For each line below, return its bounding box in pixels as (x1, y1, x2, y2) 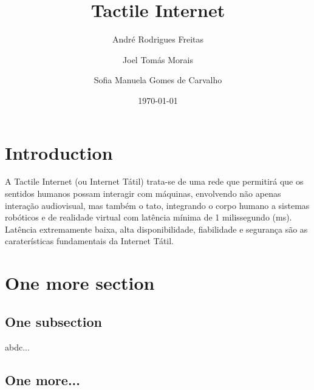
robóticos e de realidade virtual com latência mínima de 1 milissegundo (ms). (5, 211, 292, 224)
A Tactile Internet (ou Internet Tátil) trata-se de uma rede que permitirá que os (5, 175, 304, 188)
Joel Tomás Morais (123, 53, 193, 66)
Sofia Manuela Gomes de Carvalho (94, 74, 222, 86)
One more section (5, 270, 155, 295)
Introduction (5, 140, 113, 165)
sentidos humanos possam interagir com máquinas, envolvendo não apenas (5, 187, 281, 200)
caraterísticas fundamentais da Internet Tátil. (5, 234, 174, 247)
